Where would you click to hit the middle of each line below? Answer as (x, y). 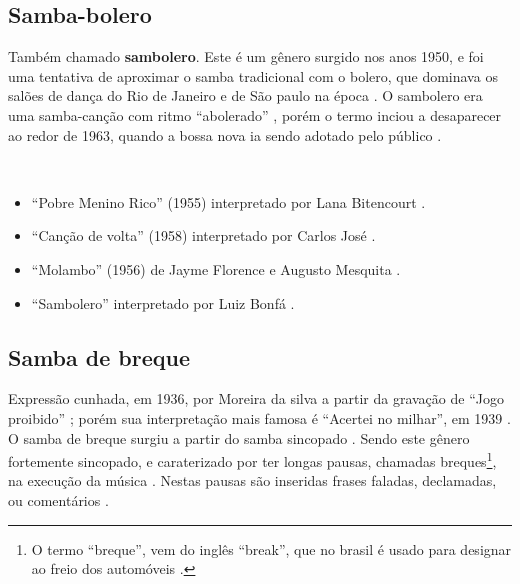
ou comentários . (58, 499)
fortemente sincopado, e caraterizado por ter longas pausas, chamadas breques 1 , (252, 459)
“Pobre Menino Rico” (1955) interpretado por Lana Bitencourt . (228, 201)
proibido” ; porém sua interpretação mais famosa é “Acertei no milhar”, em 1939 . (259, 417)
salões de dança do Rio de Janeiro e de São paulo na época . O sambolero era (245, 95)
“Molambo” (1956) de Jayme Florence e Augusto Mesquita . (216, 268)
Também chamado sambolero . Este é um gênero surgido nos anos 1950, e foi (246, 56)
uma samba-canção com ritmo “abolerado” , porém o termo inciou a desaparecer (255, 114)
